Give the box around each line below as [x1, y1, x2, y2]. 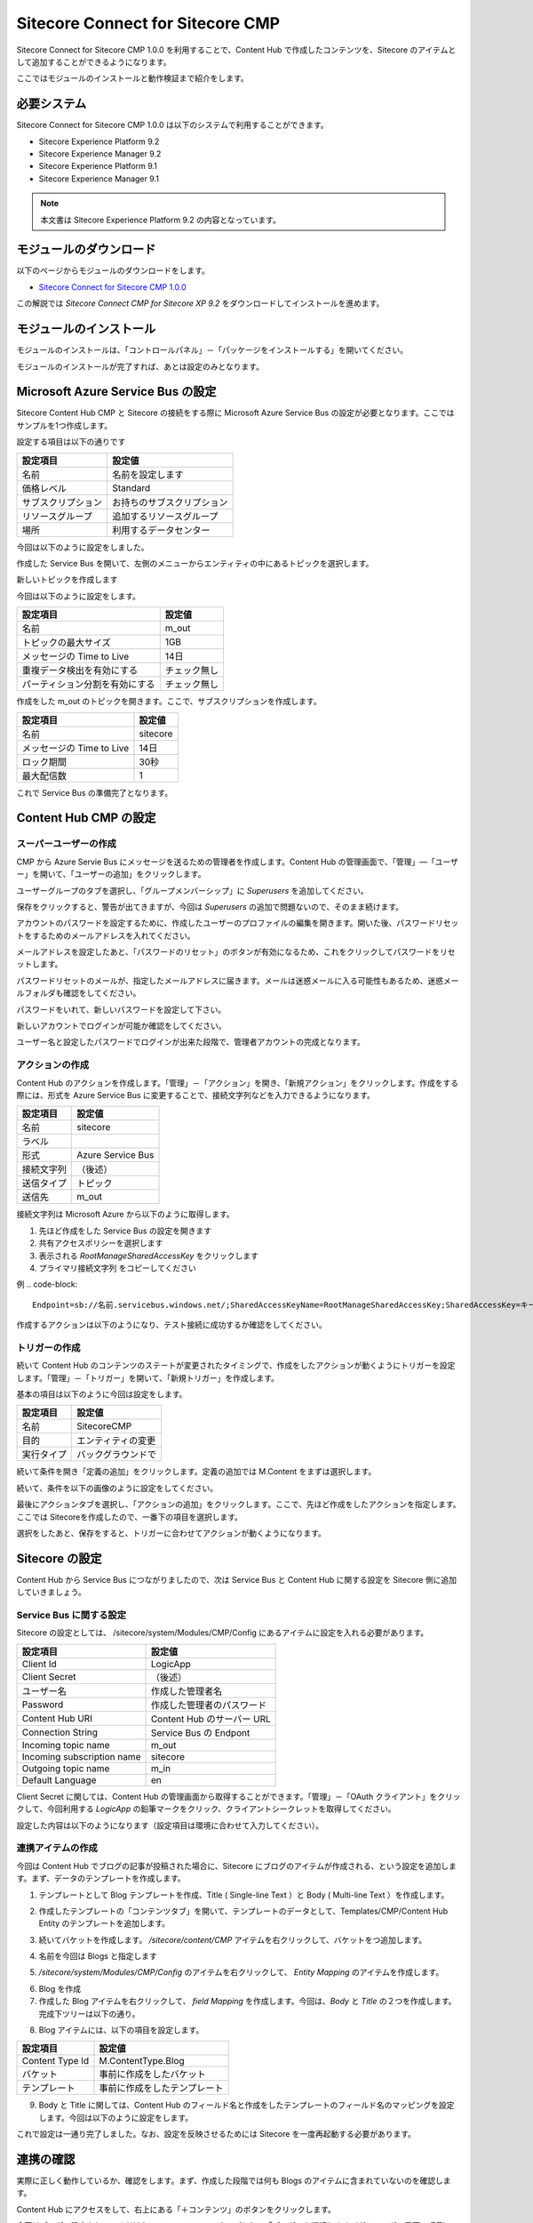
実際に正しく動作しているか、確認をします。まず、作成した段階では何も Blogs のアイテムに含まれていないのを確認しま [16, 2175, 451, 2187]
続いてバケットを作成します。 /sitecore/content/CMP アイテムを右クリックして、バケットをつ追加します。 [38, 1934, 426, 1945]
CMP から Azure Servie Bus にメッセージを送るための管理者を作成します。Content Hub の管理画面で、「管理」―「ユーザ [16, 856, 459, 867]
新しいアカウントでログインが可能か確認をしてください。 [16, 1021, 227, 1031]
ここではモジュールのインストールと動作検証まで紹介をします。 [16, 73, 249, 84]
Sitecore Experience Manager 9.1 [38, 173, 160, 184]
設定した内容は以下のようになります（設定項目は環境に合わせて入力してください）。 [16, 1819, 324, 1831]
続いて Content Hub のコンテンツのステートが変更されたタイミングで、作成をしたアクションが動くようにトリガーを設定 [16, 1360, 456, 1371]
